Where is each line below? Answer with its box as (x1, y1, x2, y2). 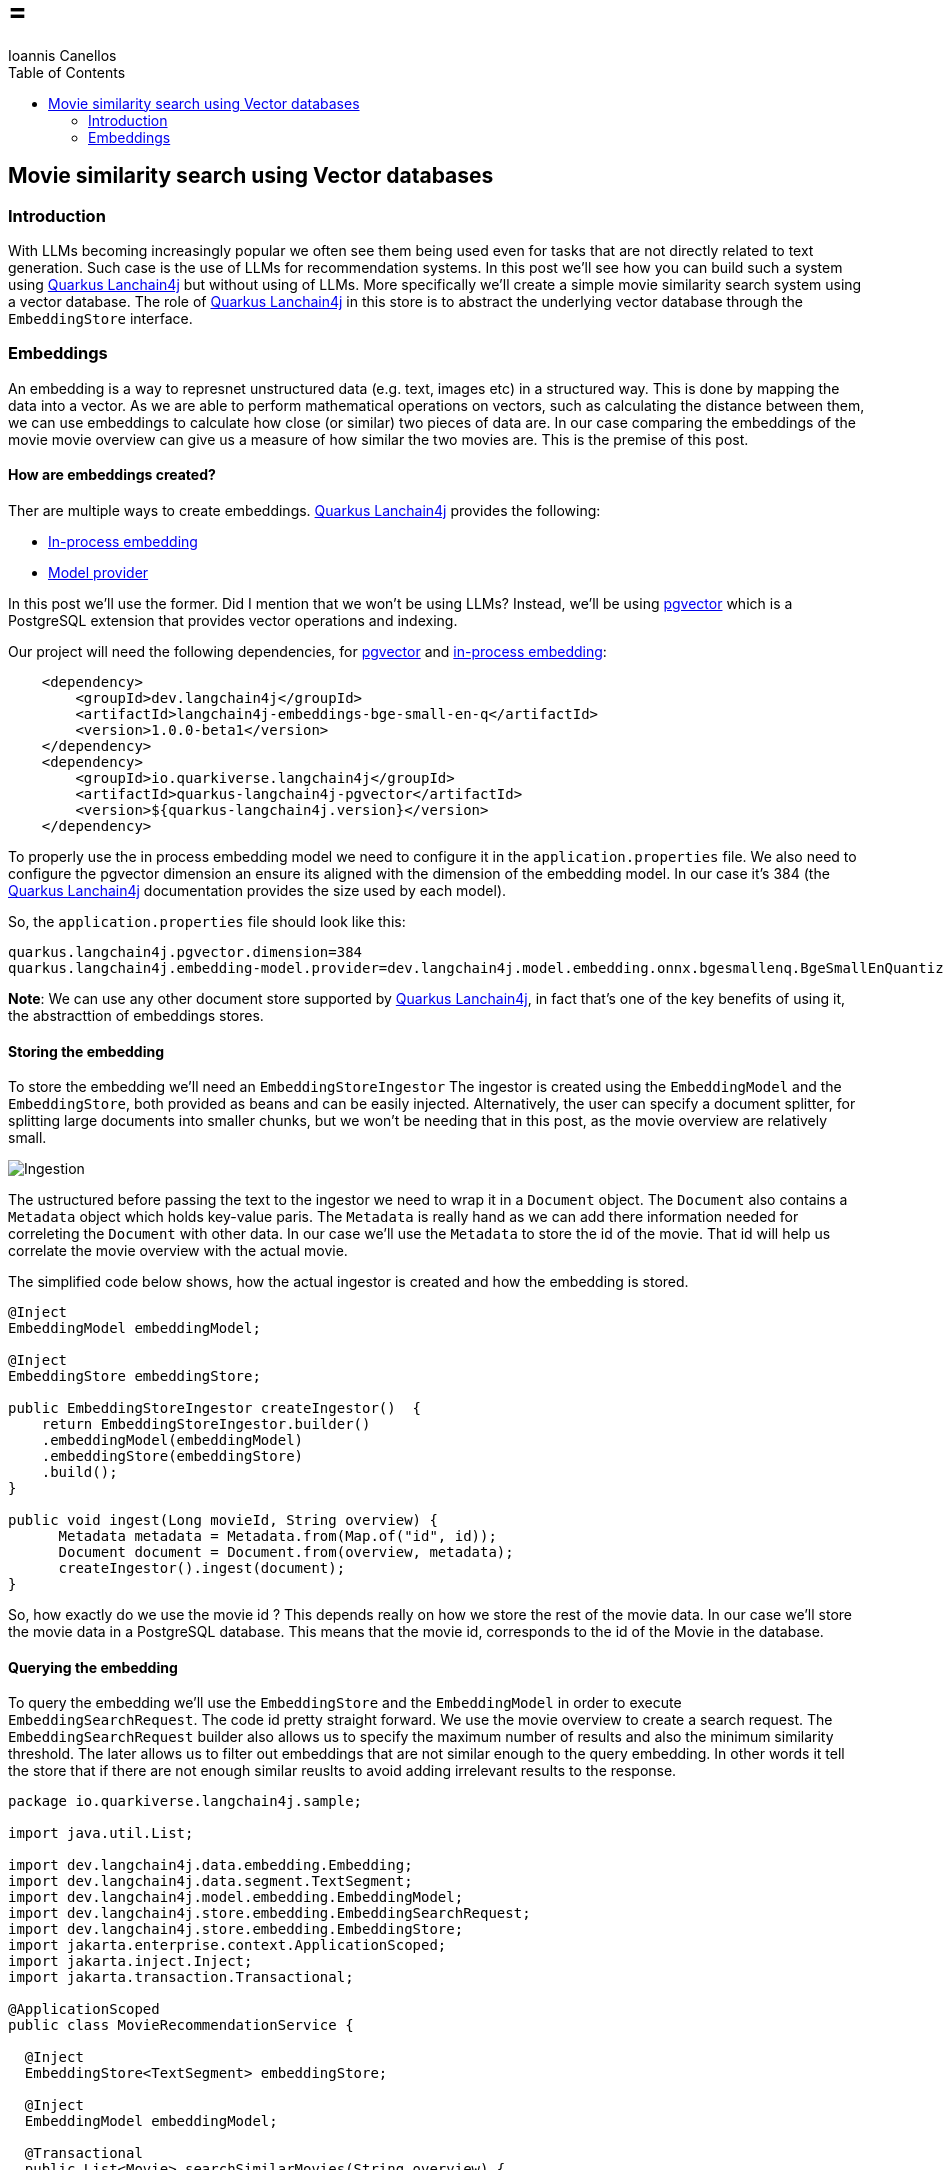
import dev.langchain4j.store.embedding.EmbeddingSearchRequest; (8, 1905, 531, 1922)
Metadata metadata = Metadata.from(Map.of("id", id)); (58, 1528, 497, 1545)
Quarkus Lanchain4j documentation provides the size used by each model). (8, 881, 507, 899)
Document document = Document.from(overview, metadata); (58, 1544, 514, 1561)
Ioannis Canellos (8, 46, 117, 64)
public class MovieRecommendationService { (8, 2017, 354, 2034)
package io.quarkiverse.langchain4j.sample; (8, 1793, 363, 1810)
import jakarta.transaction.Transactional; (8, 1969, 354, 1986)
